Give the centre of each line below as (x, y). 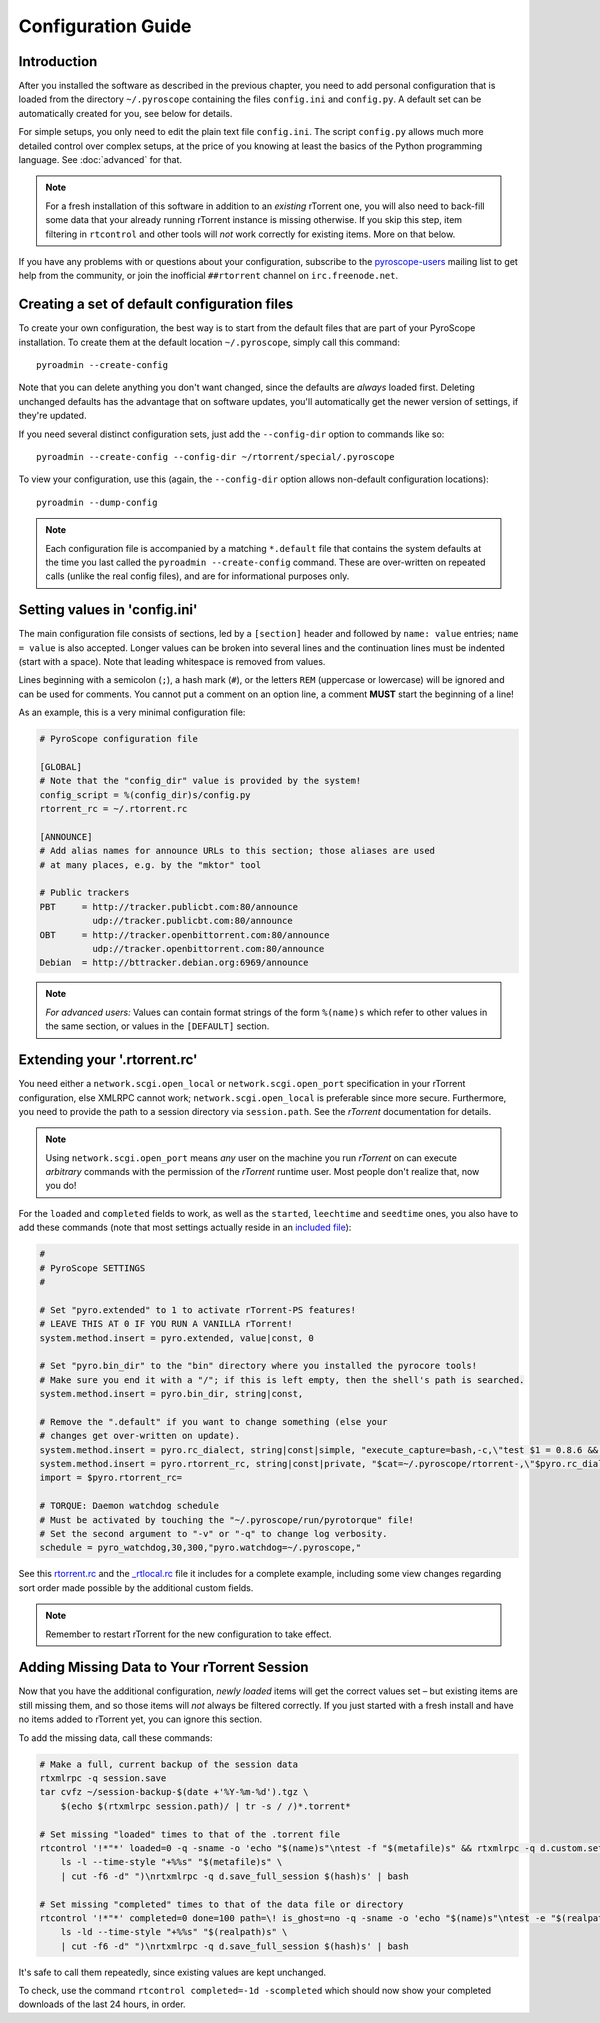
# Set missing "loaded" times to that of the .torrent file (190, 1834)
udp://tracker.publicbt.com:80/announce (192, 921)
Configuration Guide (105, 26)
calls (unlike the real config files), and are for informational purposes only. (197, 576)
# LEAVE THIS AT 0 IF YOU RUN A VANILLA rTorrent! (166, 1324)
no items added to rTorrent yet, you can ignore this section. (140, 1719)
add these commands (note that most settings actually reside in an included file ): (185, 1227)
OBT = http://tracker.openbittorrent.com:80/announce (184, 934)
